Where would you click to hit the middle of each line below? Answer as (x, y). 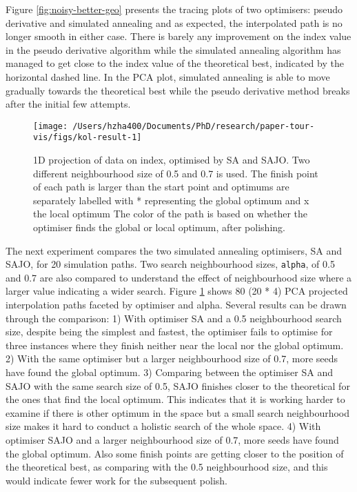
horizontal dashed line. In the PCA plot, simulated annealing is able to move (168, 76)
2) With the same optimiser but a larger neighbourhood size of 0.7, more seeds (172, 358)
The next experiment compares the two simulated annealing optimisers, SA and (174, 250)
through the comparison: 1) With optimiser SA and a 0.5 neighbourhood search (174, 318)
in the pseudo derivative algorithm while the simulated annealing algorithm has (173, 49)
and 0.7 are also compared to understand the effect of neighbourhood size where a (179, 277)
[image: (51, 126)
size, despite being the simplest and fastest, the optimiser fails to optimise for (169, 332)
